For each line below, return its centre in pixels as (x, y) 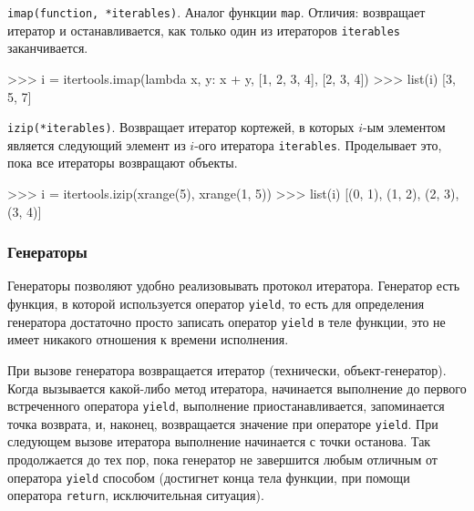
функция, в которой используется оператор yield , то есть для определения (216, 303)
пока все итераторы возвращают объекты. (123, 163)
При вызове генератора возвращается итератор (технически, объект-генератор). (227, 369)
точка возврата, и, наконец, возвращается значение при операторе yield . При (223, 423)
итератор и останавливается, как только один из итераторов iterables (204, 30)
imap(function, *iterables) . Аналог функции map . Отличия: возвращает (216, 12)
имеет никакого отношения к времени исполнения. (148, 339)
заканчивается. (48, 48)
